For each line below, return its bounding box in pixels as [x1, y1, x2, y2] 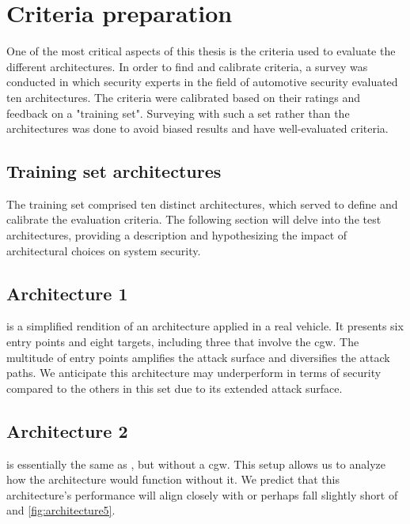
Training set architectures [6, 159, 222, 183]
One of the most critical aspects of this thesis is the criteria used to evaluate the [6, 43, 396, 59]
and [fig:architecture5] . [6, 502, 116, 518]
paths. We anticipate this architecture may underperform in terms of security [6, 364, 382, 381]
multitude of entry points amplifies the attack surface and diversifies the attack [6, 349, 390, 365]
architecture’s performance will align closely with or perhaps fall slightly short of [6, 486, 398, 503]
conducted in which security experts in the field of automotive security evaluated [6, 74, 398, 90]
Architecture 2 [6, 418, 128, 443]
